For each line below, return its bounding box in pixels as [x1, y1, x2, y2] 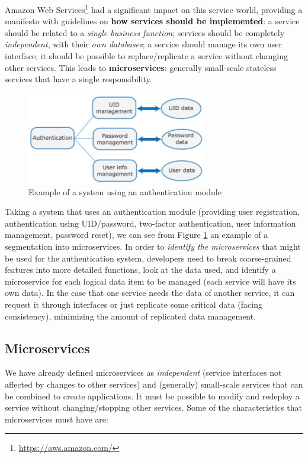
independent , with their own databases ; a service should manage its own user [5, 38, 283, 50]
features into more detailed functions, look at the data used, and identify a [5, 263, 276, 276]
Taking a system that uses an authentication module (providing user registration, [5, 205, 300, 218]
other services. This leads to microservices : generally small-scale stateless [5, 61, 277, 73]
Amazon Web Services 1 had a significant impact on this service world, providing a [5, 2, 303, 15]
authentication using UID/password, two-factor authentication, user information [5, 217, 296, 229]
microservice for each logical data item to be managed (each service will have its [5, 275, 296, 287]
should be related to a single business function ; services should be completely [5, 26, 285, 38]
